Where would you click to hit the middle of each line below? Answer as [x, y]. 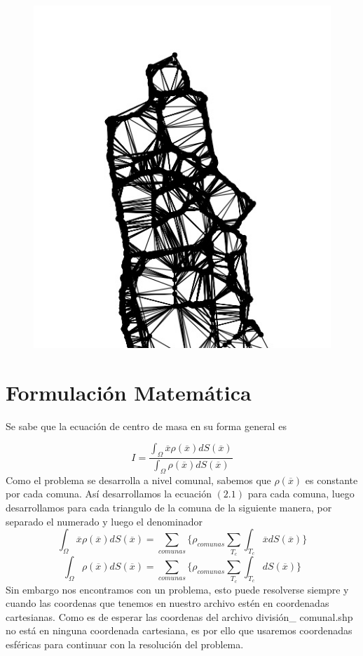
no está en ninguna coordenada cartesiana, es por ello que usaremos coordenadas [179, 630]
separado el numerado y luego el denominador [104, 521]
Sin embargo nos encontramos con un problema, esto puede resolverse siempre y [177, 589]
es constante [331, 480]
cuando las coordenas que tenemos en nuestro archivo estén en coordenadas [167, 603]
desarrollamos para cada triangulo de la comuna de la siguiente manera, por [169, 507]
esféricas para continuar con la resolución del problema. [125, 644]
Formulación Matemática [129, 392]
